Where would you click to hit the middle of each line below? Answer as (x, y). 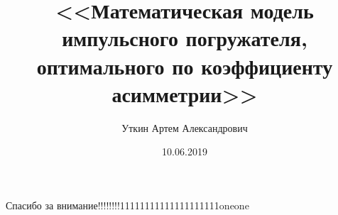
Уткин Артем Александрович (185, 127)
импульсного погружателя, (185, 38)
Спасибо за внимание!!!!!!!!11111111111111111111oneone (127, 205)
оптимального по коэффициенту (185, 66)
